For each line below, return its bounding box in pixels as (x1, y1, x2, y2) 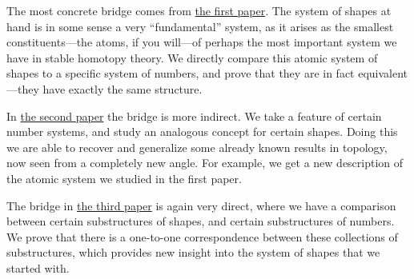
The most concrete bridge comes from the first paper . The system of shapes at (6, 2, 392, 18)
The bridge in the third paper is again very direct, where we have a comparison (6, 197, 396, 213)
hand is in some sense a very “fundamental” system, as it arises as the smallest (6, 18, 394, 34)
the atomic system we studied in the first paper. (6, 169, 242, 186)
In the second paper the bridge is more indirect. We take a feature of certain (6, 107, 382, 124)
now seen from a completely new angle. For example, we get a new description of (6, 154, 404, 171)
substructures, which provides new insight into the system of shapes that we (6, 244, 380, 261)
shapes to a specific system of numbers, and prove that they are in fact (6, 65, 355, 82)
